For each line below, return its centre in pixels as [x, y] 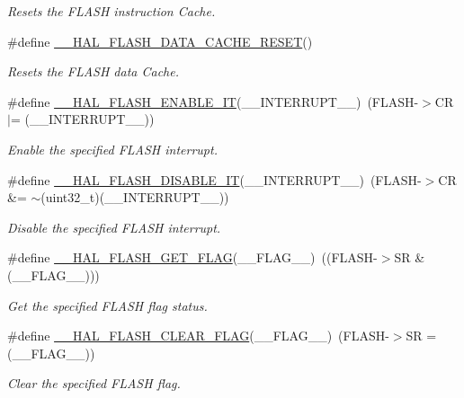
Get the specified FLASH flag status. [107, 305]
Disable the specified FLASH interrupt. [114, 227]
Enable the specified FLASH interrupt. [112, 149]
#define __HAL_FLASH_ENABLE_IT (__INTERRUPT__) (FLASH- [213, 101]
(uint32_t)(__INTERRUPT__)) [135, 197]
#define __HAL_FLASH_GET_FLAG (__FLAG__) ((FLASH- [192, 257]
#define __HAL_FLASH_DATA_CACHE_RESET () [160, 41]
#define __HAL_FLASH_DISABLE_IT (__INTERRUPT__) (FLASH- [214, 179]
